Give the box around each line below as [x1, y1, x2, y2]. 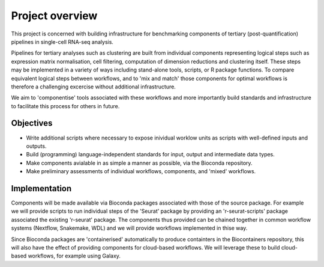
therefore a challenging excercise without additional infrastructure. [11, 83, 176, 90]
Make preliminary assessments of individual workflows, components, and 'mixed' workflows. [26, 168, 256, 175]
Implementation [11, 183, 72, 194]
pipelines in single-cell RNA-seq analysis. [11, 38, 114, 45]
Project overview [11, 9, 98, 22]
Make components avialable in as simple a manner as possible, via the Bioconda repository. [26, 159, 253, 167]
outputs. [26, 142, 47, 150]
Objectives [11, 118, 53, 129]
